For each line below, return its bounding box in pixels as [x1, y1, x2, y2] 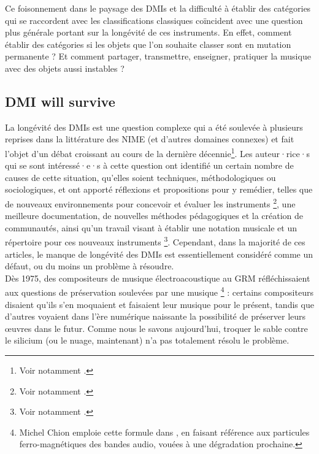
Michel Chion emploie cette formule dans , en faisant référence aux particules [19, 425, 310, 438]
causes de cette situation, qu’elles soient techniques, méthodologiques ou [5, 171, 276, 183]
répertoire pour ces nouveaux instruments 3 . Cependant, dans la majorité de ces [5, 234, 306, 248]
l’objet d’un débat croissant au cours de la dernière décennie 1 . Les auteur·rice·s [5, 145, 310, 160]
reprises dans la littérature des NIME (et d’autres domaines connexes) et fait [5, 133, 294, 145]
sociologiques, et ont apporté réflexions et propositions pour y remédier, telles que [5, 183, 313, 196]
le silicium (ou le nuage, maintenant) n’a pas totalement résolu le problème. [5, 334, 290, 347]
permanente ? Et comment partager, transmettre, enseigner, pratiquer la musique [5, 50, 311, 63]
